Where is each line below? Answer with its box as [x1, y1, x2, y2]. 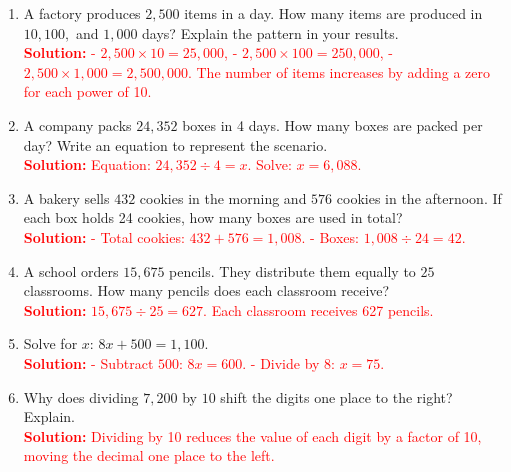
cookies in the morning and [139, 187, 307, 208]
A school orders [23, 260, 119, 281]
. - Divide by [242, 352, 320, 373]
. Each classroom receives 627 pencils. [203, 299, 434, 320]
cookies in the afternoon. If [336, 187, 502, 208]
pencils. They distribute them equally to [169, 260, 416, 281]
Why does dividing [23, 386, 139, 407]
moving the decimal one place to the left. [23, 445, 275, 466]
